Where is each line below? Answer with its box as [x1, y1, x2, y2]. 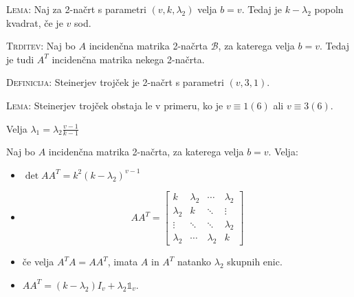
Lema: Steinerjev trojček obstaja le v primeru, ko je [6, 98, 223, 112]
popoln [314, 2, 344, 16]
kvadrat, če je [6, 15, 63, 30]
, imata [107, 254, 138, 269]
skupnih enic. [227, 254, 283, 269]
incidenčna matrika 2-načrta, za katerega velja [48, 144, 244, 159]
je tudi [6, 52, 34, 66]
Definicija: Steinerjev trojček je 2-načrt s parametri [6, 75, 224, 89]
